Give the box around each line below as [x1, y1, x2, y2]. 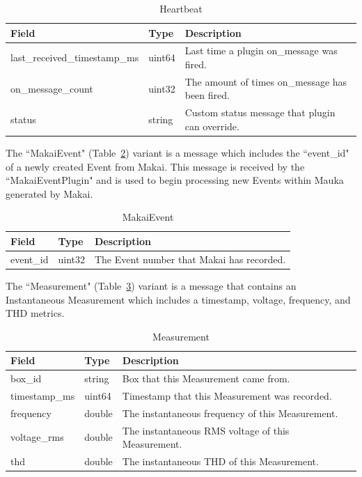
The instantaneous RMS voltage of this [122, 423, 290, 437]
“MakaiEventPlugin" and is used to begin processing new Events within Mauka [6, 173, 344, 187]
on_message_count [10, 81, 93, 95]
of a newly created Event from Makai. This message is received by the [6, 159, 305, 173]
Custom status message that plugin [184, 105, 336, 120]
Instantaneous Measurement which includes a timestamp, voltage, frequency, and [6, 292, 351, 306]
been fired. [184, 88, 230, 102]
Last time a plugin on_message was [184, 43, 338, 58]
